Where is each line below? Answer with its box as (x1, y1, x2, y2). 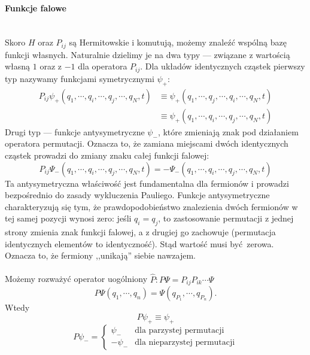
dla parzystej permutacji (135, 326, 224, 335)
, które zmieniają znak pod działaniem (157, 125, 299, 138)
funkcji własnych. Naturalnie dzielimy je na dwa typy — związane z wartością (5, 48, 290, 60)
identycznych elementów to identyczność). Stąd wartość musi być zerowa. (5, 237, 274, 250)
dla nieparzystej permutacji (135, 338, 235, 347)
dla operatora (78, 60, 127, 72)
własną (5, 60, 31, 72)
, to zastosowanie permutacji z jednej (158, 212, 294, 224)
